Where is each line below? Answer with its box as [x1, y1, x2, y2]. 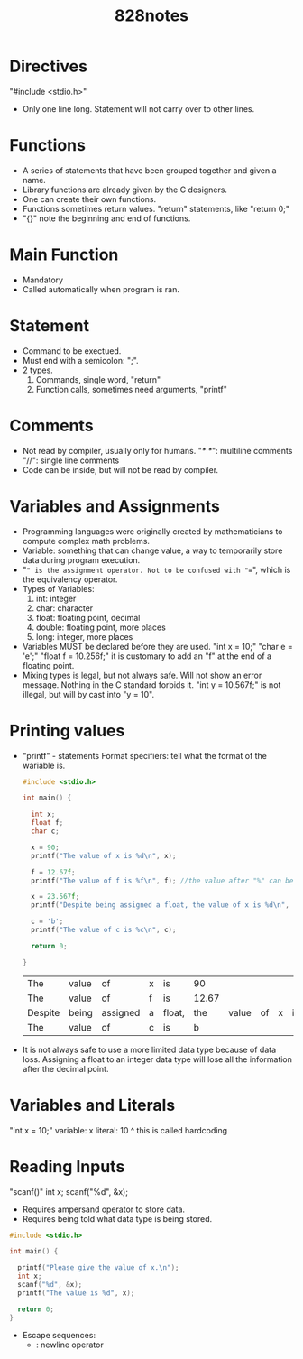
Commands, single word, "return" [35, 374, 161, 384]
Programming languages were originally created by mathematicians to [22, 525, 283, 537]
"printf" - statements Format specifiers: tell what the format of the [22, 750, 268, 761]
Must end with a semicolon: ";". [22, 355, 139, 365]
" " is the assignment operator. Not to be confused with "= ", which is [22, 564, 291, 575]
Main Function [9, 245, 119, 265]
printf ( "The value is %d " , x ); [17, 1288, 135, 1298]
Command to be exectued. [22, 345, 122, 356]
